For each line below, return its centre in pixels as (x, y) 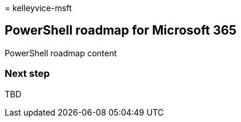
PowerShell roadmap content (61, 53)
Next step (27, 74)
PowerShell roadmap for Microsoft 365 (121, 30)
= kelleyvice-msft (39, 8)
